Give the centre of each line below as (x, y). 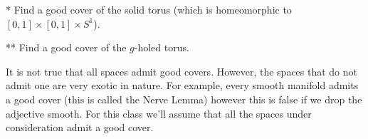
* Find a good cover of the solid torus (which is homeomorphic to (149, 9)
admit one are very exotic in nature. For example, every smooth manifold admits (182, 85)
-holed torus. (162, 47)
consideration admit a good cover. (80, 127)
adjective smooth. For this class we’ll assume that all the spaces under (159, 113)
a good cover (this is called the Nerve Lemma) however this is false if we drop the (184, 99)
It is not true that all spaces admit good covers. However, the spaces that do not (182, 71)
